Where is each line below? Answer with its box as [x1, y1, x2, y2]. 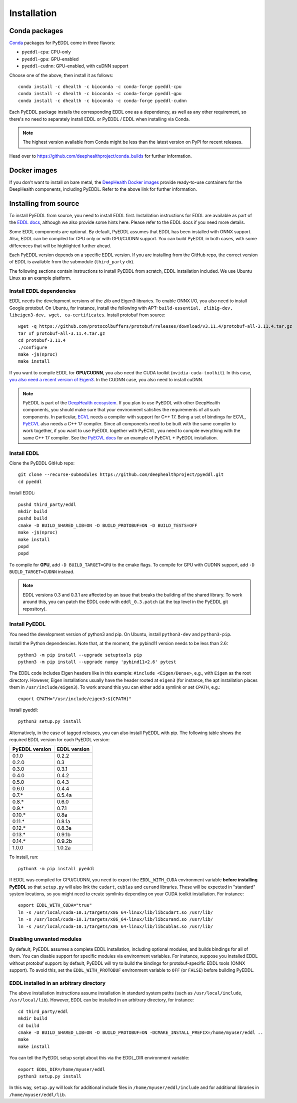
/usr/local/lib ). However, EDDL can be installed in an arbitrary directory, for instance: [9, 997, 194, 1003]
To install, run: [9, 854, 38, 860]
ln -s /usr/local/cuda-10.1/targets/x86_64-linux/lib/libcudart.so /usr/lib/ [18, 909, 213, 915]
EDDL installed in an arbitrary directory [9, 979, 106, 986]
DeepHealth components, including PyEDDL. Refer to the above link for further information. [9, 186, 197, 192]
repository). [22, 606, 47, 612]
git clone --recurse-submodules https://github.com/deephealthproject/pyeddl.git [18, 472, 224, 477]
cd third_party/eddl [18, 1008, 68, 1014]
